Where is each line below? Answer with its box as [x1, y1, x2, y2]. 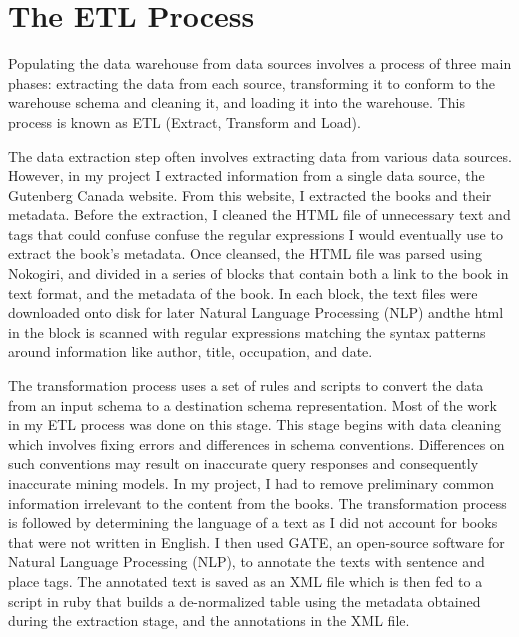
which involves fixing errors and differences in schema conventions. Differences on [8, 433, 505, 454]
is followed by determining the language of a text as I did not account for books [8, 512, 498, 533]
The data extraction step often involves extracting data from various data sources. [8, 145, 512, 166]
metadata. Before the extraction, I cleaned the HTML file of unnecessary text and [8, 204, 511, 225]
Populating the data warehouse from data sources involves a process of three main [8, 53, 512, 74]
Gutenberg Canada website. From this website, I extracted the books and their [8, 184, 492, 205]
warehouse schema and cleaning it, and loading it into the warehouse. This [8, 92, 465, 113]
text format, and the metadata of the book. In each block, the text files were [8, 282, 478, 303]
